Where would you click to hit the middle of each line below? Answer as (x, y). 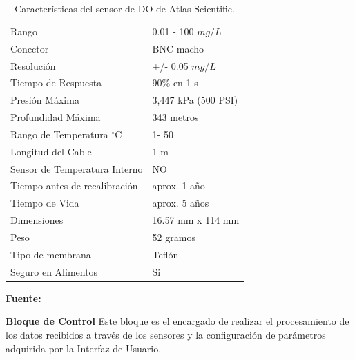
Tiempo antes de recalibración (74, 186)
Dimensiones (37, 220)
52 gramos (174, 237)
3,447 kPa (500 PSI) (195, 100)
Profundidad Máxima (56, 117)
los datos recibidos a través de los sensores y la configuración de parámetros (166, 334)
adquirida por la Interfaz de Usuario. (84, 348)
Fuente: (23, 297)
